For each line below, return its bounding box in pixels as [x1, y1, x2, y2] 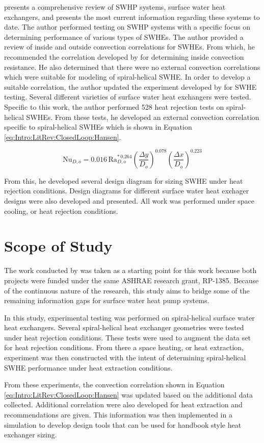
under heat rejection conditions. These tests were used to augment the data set [4, 332, 251, 342]
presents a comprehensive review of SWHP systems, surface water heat [4, 2, 226, 12]
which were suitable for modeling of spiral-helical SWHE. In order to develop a [4, 71, 251, 82]
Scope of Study [4, 235, 113, 256]
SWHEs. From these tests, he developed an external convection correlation [26, 111, 259, 122]
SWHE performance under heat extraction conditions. [4, 362, 173, 373]
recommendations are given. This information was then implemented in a [4, 409, 232, 420]
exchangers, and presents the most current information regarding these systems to [4, 11, 260, 22]
